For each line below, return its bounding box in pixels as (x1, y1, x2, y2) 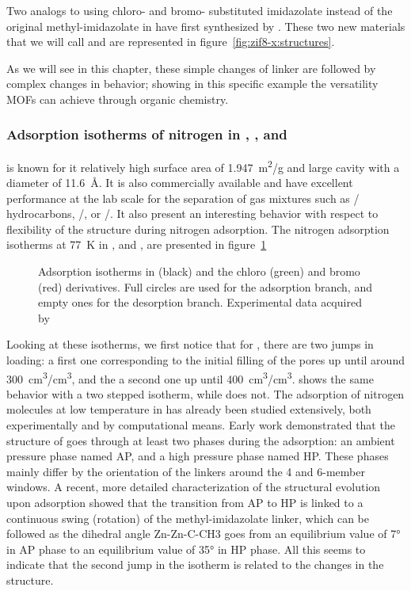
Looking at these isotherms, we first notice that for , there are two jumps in (6, 336, 374, 353)
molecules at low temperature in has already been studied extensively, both (6, 401, 371, 418)
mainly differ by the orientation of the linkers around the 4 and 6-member (6, 463, 365, 479)
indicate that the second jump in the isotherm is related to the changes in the (6, 556, 384, 573)
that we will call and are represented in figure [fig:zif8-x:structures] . (6, 33, 335, 50)
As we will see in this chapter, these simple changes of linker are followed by (6, 59, 376, 76)
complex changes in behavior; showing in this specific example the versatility (6, 75, 379, 92)
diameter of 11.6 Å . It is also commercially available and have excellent (6, 174, 353, 191)
